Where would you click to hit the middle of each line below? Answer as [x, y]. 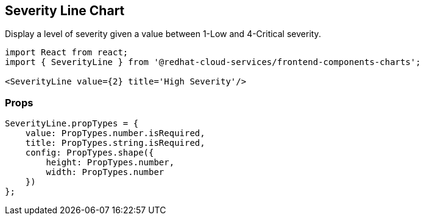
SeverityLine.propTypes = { [72, 124]
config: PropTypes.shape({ [90, 153]
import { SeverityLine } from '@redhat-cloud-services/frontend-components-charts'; [213, 62]
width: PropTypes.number [105, 172]
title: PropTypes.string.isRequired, [115, 143]
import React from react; [67, 53]
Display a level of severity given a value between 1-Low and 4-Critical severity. [163, 34]
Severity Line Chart [65, 11]
